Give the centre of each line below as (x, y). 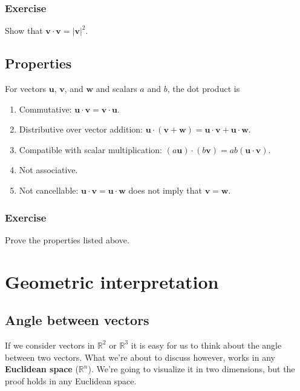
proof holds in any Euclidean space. (71, 380)
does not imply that (165, 190)
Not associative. (48, 170)
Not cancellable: (49, 190)
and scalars (116, 89)
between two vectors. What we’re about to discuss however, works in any (140, 357)
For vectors (26, 89)
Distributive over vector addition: (81, 129)
